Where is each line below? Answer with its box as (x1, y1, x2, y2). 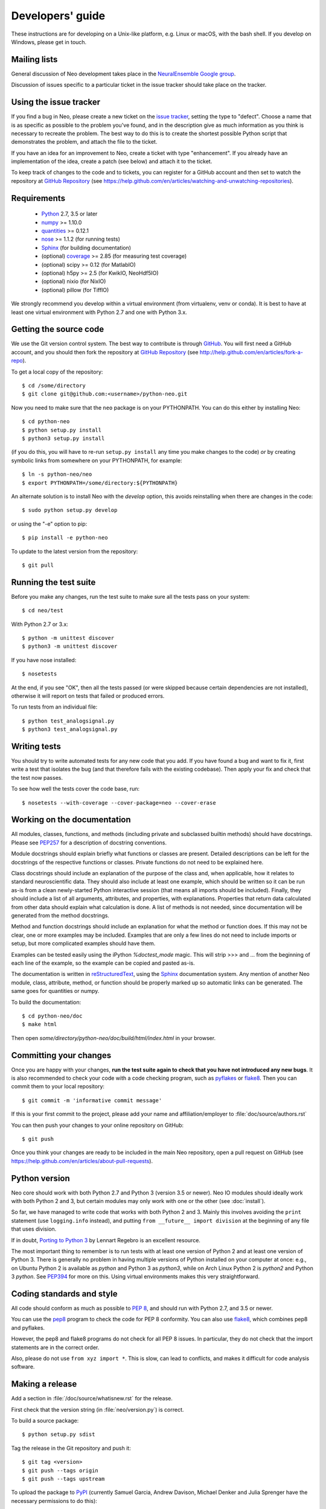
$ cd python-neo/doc (22, 1012, 83, 1019)
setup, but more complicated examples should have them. (11, 940, 156, 947)
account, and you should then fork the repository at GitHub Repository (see (11, 348, 199, 356)
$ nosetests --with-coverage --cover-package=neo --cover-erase (22, 799, 217, 806)
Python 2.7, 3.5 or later (41, 210, 98, 217)
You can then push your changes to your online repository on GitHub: (11, 1121, 184, 1129)
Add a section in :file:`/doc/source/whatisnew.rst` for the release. (11, 1395, 173, 1402)
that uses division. (11, 1225, 57, 1233)
